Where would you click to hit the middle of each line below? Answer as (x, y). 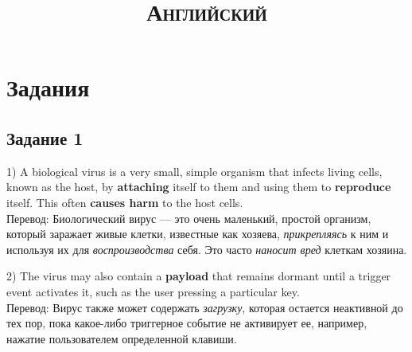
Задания (48, 87)
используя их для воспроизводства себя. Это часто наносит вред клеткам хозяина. (207, 249)
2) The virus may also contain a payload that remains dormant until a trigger (199, 276)
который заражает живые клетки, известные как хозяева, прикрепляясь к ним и (198, 234)
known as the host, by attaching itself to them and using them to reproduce (199, 187)
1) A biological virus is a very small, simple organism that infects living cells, (194, 171)
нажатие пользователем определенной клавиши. (122, 338)
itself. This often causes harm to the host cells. (125, 202)
